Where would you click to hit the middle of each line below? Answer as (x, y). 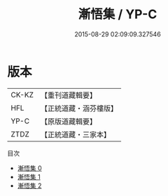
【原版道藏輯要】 (68, 121)
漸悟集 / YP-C (118, 14)
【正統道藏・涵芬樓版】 (79, 108)
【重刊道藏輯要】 (68, 95)
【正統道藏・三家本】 (75, 134)
